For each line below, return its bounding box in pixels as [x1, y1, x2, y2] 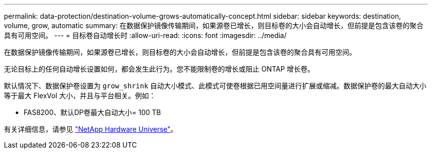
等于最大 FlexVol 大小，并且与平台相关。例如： [4, 91, 156, 100]
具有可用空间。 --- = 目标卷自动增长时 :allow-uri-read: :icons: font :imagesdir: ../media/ [4, 31, 287, 39]
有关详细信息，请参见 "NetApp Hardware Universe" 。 [4, 125, 178, 133]
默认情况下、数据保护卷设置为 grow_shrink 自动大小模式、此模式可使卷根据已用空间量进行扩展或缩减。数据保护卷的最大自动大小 [4, 81, 427, 90]
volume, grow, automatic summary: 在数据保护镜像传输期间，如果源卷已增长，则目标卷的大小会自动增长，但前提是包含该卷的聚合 [4, 21, 424, 30]
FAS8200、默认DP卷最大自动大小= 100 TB [24, 108, 161, 116]
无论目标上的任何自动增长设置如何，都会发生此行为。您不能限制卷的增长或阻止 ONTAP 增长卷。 [4, 65, 315, 73]
